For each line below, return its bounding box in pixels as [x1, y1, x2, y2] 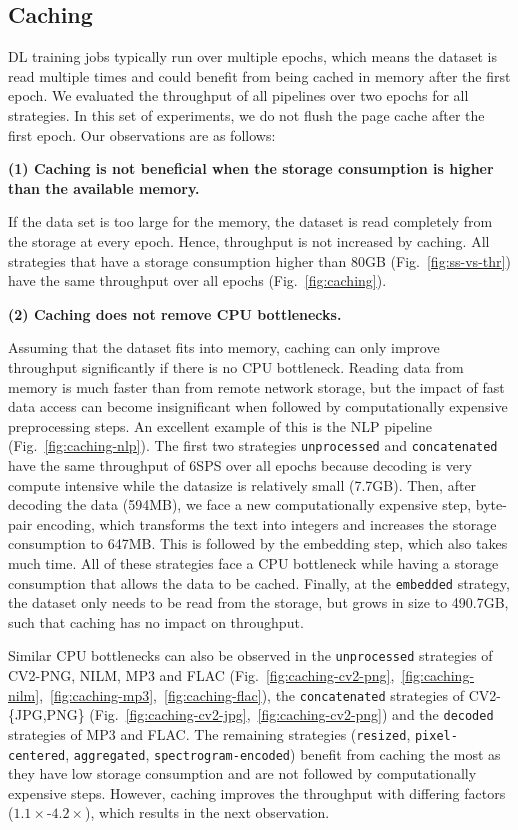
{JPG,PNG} [8, 704, 85, 725]
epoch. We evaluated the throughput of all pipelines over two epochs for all [8, 85, 469, 106]
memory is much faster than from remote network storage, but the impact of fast [8, 376, 505, 397]
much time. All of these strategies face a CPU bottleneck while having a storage [8, 552, 499, 573]
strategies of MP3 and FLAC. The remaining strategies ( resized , [8, 723, 411, 744]
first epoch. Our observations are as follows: [8, 124, 276, 145]
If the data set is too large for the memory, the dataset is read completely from [8, 211, 493, 232]
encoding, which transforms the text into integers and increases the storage [36, 513, 497, 534]
